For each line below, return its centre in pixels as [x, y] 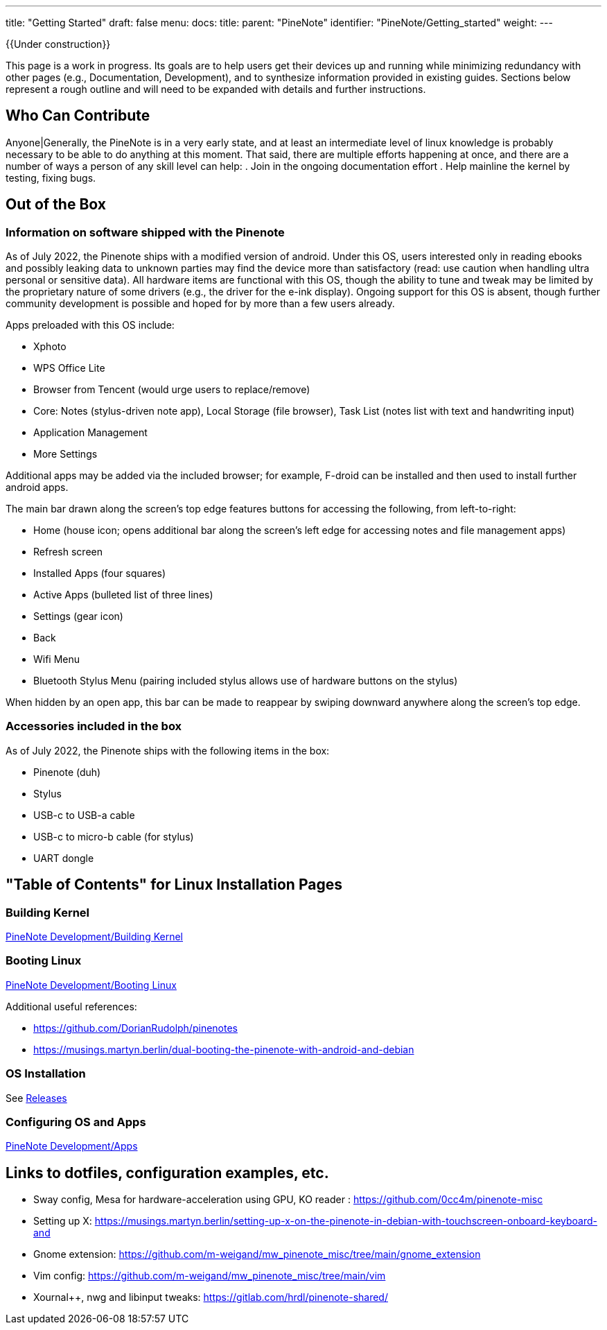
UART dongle [64, 858]
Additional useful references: [71, 1006]
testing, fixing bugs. [51, 178]
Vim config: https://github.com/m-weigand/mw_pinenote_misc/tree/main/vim [210, 1276]
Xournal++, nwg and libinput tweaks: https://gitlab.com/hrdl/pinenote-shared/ [211, 1297]
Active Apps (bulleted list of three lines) [123, 595]
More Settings [65, 454]
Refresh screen [68, 552]
